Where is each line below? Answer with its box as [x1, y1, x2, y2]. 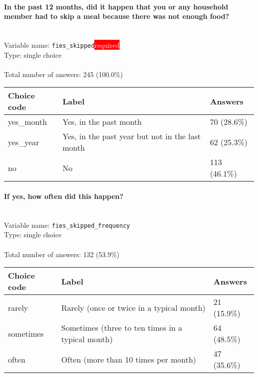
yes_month [8, 116, 47, 128]
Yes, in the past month [62, 116, 142, 128]
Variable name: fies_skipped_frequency [4, 219, 130, 230]
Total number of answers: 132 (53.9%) [4, 249, 120, 259]
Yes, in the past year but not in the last [62, 130, 201, 142]
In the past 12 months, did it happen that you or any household [4, 1, 228, 11]
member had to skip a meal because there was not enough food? [4, 11, 229, 21]
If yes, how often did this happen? [4, 191, 124, 201]
